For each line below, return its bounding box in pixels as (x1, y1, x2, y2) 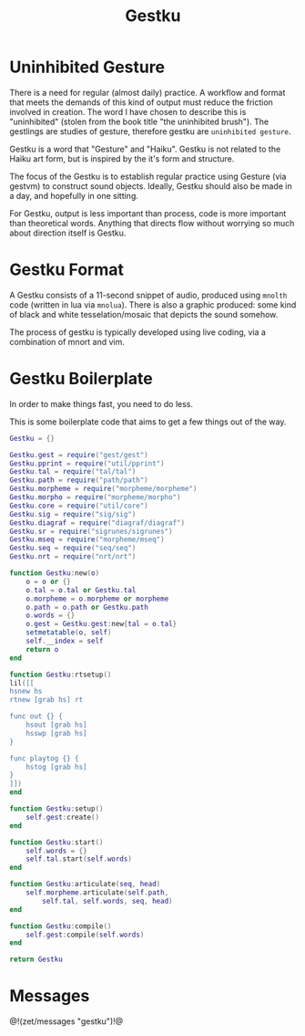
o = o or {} (25, 577, 71, 586)
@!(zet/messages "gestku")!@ (9, 1016, 124, 1027)
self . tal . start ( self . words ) (25, 854, 132, 863)
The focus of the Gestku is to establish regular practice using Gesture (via (9, 171, 287, 182)
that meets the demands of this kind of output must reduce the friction (9, 97, 273, 108)
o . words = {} (25, 611, 76, 621)
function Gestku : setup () (9, 804, 104, 813)
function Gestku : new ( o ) (9, 569, 100, 578)
